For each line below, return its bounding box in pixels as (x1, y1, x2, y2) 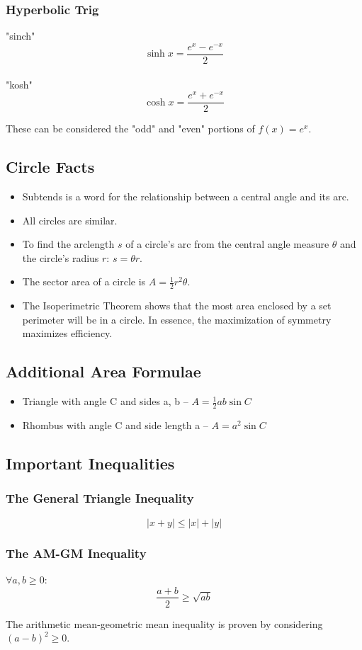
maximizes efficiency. (22, 326, 113, 341)
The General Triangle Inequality (6, 489, 194, 507)
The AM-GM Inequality (6, 544, 147, 561)
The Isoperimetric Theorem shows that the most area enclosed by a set (22, 298, 332, 313)
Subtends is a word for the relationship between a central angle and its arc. (22, 189, 349, 204)
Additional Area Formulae (6, 360, 201, 382)
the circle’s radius (22, 250, 99, 265)
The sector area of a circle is (22, 274, 146, 289)
